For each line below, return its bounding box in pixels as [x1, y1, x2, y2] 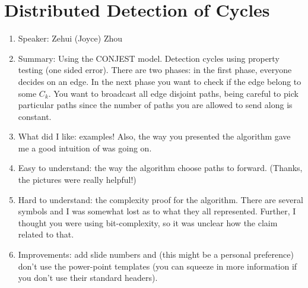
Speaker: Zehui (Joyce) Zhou [18, 32, 123, 45]
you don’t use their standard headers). [18, 271, 158, 284]
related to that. [18, 228, 74, 240]
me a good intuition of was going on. [18, 141, 152, 154]
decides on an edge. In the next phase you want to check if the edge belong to [18, 75, 301, 87]
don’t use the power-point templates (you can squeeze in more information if [18, 259, 297, 272]
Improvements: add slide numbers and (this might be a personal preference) [18, 248, 294, 261]
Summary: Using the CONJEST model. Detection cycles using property [18, 52, 280, 64]
